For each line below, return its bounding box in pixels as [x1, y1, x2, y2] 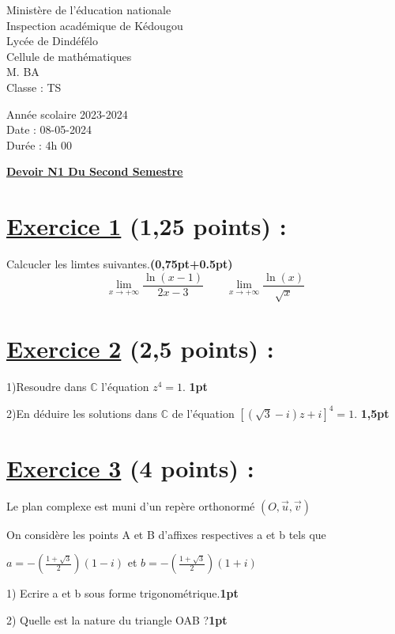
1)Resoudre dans [6, 378, 87, 394]
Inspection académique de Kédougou [6, 17, 183, 33]
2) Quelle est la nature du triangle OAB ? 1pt [6, 612, 228, 628]
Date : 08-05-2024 [6, 121, 92, 138]
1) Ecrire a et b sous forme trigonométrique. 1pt [6, 585, 239, 602]
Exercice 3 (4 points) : [6, 451, 254, 484]
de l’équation [171, 404, 235, 421]
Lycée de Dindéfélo [6, 32, 98, 49]
